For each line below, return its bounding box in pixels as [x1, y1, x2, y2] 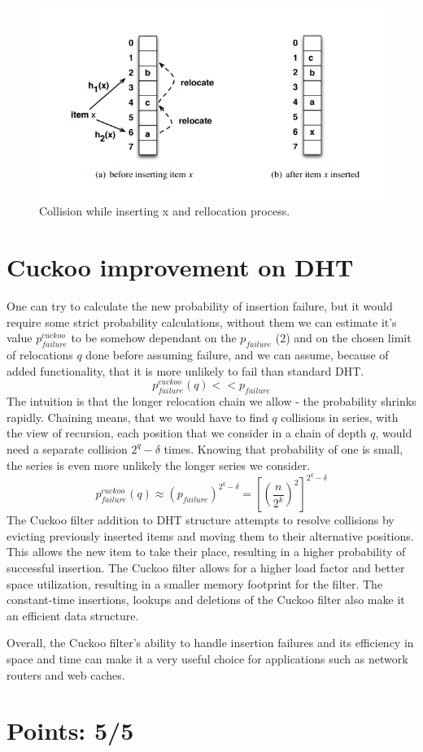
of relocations [7, 346, 73, 363]
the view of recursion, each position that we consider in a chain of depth [7, 424, 367, 441]
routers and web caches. [7, 666, 125, 683]
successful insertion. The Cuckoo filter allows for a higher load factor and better [7, 559, 405, 576]
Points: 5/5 [7, 714, 134, 747]
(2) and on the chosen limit [275, 329, 412, 346]
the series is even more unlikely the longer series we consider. [7, 456, 311, 473]
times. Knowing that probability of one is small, [164, 440, 403, 457]
